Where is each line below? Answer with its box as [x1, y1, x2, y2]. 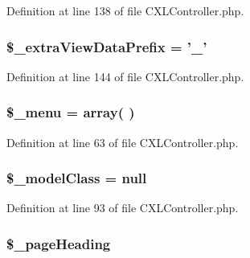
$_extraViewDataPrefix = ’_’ [6, 36, 207, 56]
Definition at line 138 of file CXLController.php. [6, 2, 244, 18]
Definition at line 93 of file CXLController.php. [6, 199, 239, 216]
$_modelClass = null [6, 168, 147, 188]
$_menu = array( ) [6, 102, 135, 122]
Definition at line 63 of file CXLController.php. [6, 133, 239, 150]
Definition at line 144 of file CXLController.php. [6, 68, 244, 84]
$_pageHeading [6, 233, 111, 253]
